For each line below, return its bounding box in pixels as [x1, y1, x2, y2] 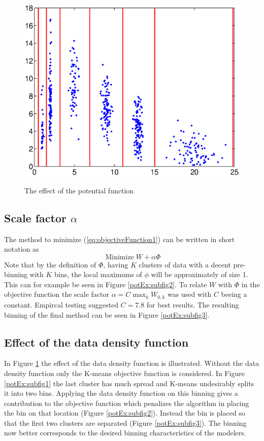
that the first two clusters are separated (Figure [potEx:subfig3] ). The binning [4, 417, 247, 428]
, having [103, 259, 128, 269]
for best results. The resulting [146, 299, 239, 310]
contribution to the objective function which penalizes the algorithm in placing [4, 397, 249, 408]
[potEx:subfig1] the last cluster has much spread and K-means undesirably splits [4, 378, 254, 388]
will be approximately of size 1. [151, 269, 248, 280]
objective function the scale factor [4, 289, 110, 299]
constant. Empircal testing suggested [4, 299, 118, 310]
